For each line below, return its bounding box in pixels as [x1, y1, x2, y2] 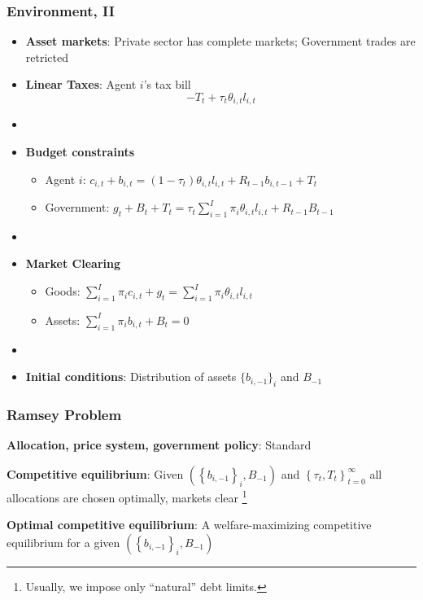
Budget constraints [25, 143, 134, 160]
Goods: [45, 282, 81, 300]
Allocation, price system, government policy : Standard [7, 436, 312, 453]
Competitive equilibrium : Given [7, 465, 184, 482]
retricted [25, 48, 68, 65]
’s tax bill [143, 76, 191, 93]
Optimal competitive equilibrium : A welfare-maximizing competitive [7, 516, 372, 533]
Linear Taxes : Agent [25, 76, 137, 93]
